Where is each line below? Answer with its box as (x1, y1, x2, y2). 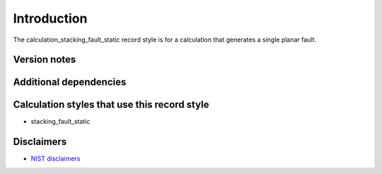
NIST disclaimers (30, 154, 81, 163)
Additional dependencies (13, 76, 127, 88)
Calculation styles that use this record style (13, 99, 209, 111)
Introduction (13, 11, 88, 26)
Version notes (13, 54, 76, 66)
